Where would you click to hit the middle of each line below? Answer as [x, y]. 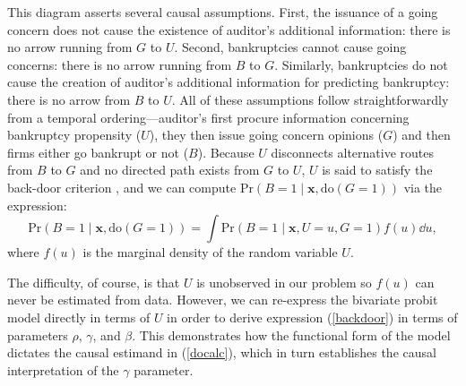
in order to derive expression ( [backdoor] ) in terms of [312, 317]
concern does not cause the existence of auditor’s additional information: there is [229, 29]
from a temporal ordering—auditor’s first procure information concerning [208, 117]
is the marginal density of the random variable [210, 252]
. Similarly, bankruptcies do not [361, 64]
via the [423, 187]
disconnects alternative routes [353, 152]
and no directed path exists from [170, 170]
